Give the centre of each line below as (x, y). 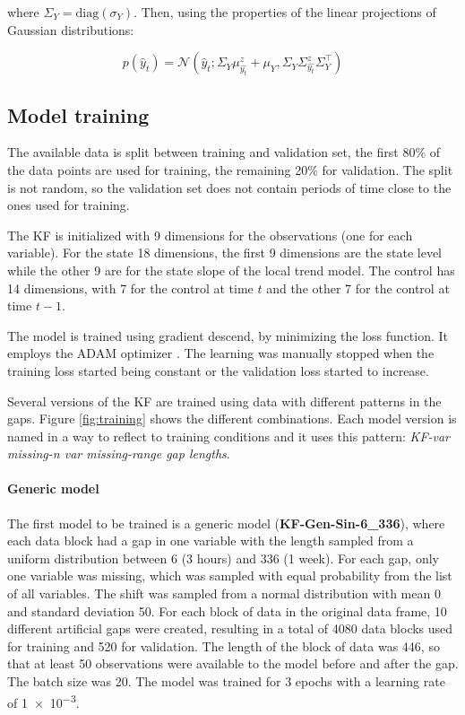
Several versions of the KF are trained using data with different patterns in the (224, 401)
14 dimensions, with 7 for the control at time (130, 288)
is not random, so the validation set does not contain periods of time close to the (229, 187)
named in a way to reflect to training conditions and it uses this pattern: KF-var (229, 436)
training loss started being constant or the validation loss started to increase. (218, 370)
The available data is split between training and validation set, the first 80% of (224, 152)
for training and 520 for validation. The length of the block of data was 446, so (224, 645)
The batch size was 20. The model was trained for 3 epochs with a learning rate (226, 681)
